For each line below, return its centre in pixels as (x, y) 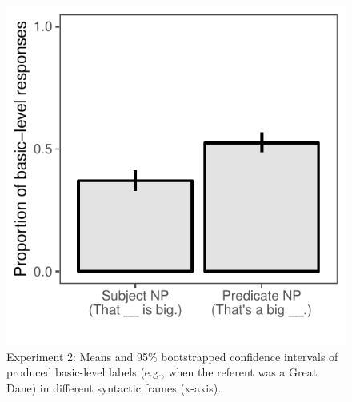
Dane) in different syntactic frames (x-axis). (114, 387)
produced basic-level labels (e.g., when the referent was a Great (162, 372)
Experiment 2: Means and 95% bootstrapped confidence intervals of (172, 356)
